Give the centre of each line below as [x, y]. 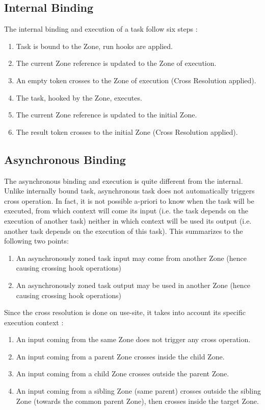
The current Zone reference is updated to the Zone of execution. [116, 63]
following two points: [36, 241]
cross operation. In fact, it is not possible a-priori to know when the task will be [129, 200]
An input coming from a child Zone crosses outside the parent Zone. [123, 373]
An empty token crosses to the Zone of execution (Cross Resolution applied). [136, 80]
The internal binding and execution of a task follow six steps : [101, 29]
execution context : [34, 322]
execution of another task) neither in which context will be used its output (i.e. [128, 220]
